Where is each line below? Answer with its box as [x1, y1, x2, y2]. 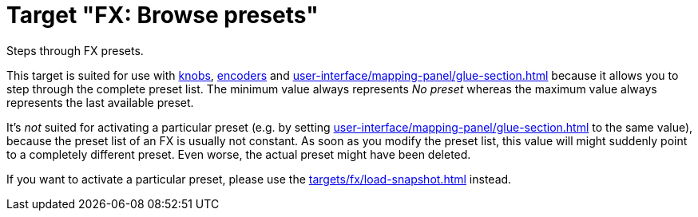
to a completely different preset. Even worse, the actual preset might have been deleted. [6, 147, 471, 161]
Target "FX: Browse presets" [6, 2, 319, 29]
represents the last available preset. [6, 95, 194, 109]
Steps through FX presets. [6, 43, 144, 57]
